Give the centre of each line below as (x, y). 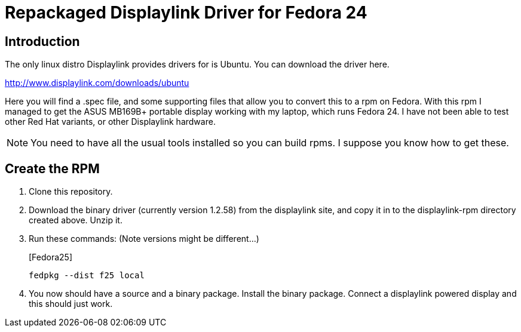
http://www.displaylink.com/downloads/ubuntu (97, 83)
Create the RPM (52, 168)
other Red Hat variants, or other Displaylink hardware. (110, 122)
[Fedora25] (51, 257)
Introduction (42, 41)
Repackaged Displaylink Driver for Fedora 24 (186, 13)
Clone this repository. (71, 192)
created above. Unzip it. (76, 220)
